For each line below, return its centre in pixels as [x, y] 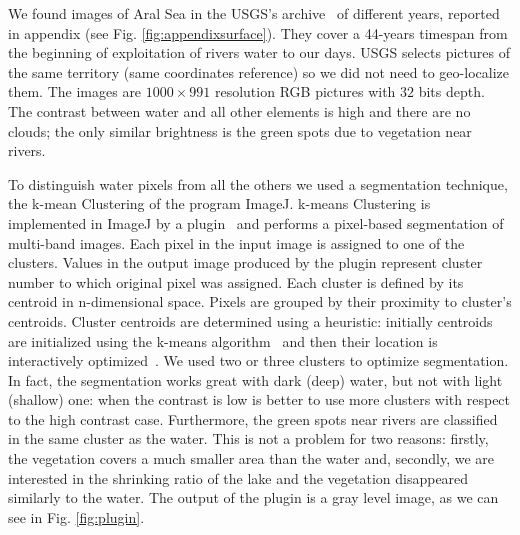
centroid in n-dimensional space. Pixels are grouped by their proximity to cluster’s [260, 301]
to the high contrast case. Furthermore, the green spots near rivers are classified [253, 418]
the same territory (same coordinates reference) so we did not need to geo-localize [258, 71]
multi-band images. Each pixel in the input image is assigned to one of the [236, 242]
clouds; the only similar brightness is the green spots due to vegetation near [240, 130]
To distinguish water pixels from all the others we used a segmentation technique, [258, 183]
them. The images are [75, 91]
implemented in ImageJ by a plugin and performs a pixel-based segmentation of [256, 222]
